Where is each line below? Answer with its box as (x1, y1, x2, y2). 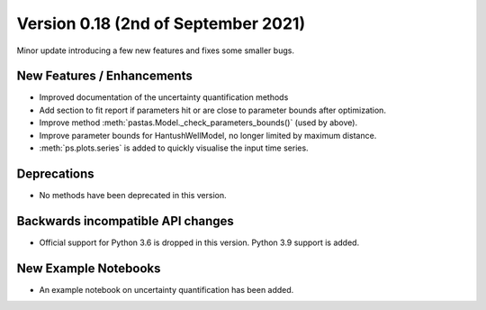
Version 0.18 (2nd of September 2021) (16, 14, 306, 33)
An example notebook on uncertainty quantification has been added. (39, 284, 294, 295)
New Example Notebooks (16, 260, 161, 276)
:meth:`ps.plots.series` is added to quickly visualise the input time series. (39, 142, 310, 153)
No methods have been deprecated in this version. (39, 189, 227, 200)
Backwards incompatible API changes (16, 213, 234, 229)
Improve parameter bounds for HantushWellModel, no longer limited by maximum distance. (39, 130, 377, 141)
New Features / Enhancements (16, 68, 193, 84)
